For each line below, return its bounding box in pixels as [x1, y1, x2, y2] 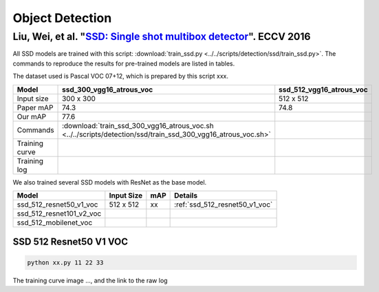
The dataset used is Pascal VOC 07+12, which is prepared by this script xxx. [12, 72, 229, 81]
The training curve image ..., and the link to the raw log [12, 276, 168, 284]
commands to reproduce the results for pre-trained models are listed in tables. [12, 59, 235, 67]
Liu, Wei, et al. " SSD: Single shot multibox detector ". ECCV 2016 [12, 30, 311, 43]
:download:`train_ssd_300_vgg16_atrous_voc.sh [62, 121, 214, 130]
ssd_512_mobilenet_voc [17, 218, 93, 227]
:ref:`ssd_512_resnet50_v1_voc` [174, 200, 273, 209]
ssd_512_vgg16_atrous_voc [279, 85, 368, 94]
